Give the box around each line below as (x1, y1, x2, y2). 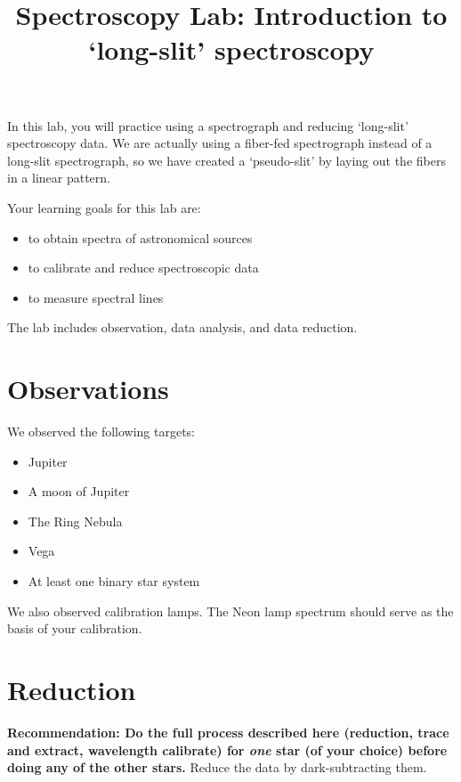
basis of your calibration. (7, 619, 142, 638)
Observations (7, 371, 169, 407)
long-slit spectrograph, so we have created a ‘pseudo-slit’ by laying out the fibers (7, 151, 446, 169)
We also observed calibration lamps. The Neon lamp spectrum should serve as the (7, 601, 454, 620)
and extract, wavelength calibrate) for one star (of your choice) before (7, 740, 448, 759)
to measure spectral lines (28, 288, 164, 306)
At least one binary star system (28, 572, 200, 590)
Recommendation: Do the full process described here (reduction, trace (7, 722, 449, 741)
